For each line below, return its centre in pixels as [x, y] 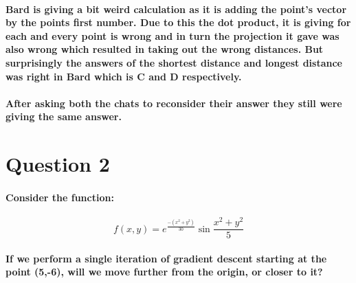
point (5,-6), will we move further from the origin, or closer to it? [164, 272]
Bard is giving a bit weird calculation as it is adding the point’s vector [176, 9]
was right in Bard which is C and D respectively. [124, 76]
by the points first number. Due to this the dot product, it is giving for [178, 22]
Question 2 [58, 164]
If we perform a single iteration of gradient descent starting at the [166, 258]
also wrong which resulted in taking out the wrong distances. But [165, 49]
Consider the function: [60, 197]
